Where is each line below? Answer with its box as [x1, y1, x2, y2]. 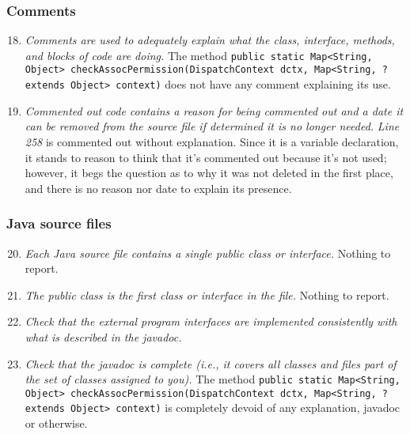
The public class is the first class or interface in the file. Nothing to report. [25, 286, 389, 303]
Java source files [6, 213, 112, 233]
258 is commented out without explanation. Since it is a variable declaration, [25, 133, 399, 149]
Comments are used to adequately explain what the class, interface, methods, [25, 32, 395, 48]
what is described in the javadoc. [25, 328, 182, 345]
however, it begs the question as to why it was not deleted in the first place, [25, 164, 393, 181]
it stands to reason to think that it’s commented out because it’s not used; [25, 149, 387, 165]
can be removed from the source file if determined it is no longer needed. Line [25, 118, 400, 134]
